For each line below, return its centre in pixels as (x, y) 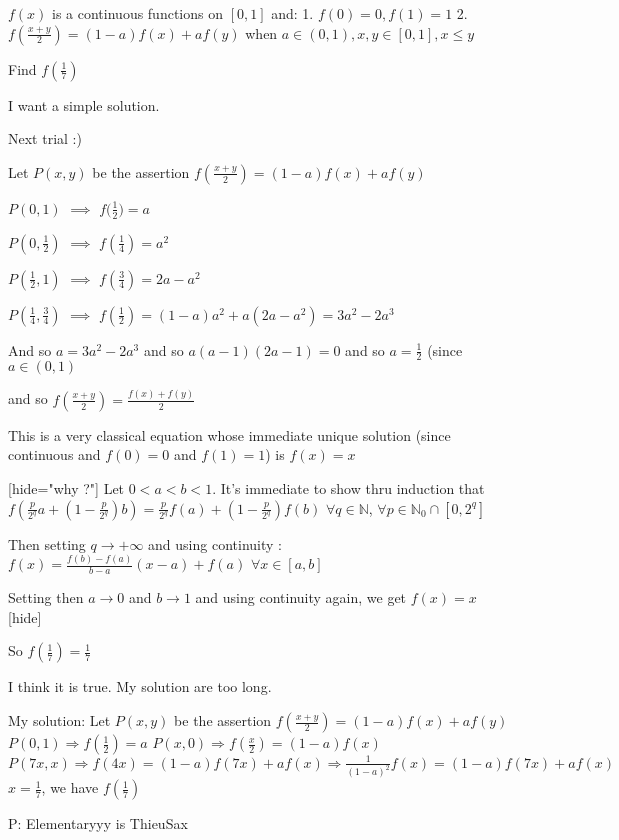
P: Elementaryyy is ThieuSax (98, 823)
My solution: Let (59, 720)
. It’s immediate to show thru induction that (348, 487)
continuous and (54, 454)
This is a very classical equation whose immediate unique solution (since (229, 434)
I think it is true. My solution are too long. (140, 686)
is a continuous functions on (137, 13)
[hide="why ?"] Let (66, 487)
